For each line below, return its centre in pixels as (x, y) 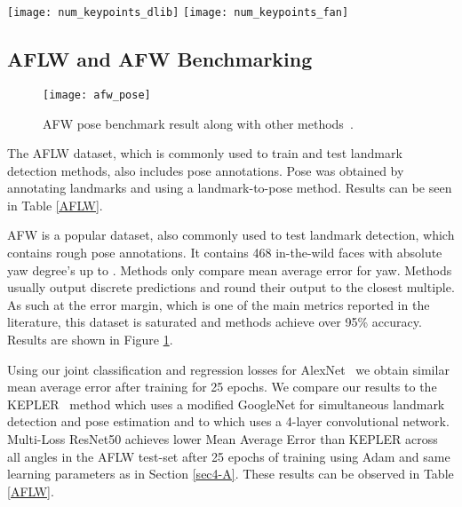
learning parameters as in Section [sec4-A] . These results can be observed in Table (231, 474)
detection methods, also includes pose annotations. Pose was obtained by (206, 170)
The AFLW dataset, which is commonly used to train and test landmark (205, 153)
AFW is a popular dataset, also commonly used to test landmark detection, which (231, 235)
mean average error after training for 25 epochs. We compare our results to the (222, 387)
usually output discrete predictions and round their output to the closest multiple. (231, 287)
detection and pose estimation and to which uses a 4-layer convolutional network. (228, 421)
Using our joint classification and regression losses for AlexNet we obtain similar (228, 369)
